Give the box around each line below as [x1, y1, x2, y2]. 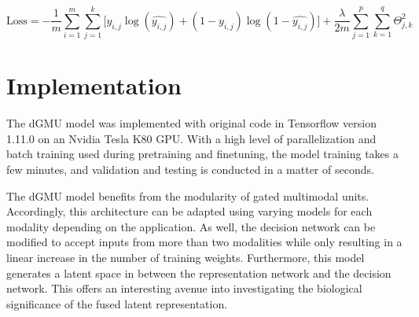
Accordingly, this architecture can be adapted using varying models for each [6, 203, 373, 219]
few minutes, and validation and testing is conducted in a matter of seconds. [6, 161, 374, 178]
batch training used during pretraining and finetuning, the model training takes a [6, 146, 399, 162]
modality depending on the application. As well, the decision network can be [6, 218, 376, 234]
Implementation [6, 69, 182, 101]
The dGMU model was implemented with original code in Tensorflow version [6, 115, 377, 131]
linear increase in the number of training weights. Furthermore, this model [6, 249, 365, 265]
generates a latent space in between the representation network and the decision [6, 264, 391, 281]
